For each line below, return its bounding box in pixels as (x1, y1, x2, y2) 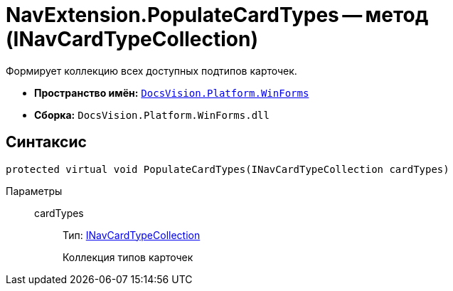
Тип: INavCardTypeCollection (63, 228, 201, 241)
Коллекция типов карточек (63, 250, 193, 263)
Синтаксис (6, 133, 87, 152)
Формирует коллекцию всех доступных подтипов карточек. (6, 64, 297, 77)
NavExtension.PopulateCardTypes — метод (6, 3, 429, 27)
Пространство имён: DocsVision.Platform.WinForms (34, 86, 309, 99)
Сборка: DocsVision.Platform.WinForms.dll (34, 108, 270, 121)
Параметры (6, 184, 63, 197)
